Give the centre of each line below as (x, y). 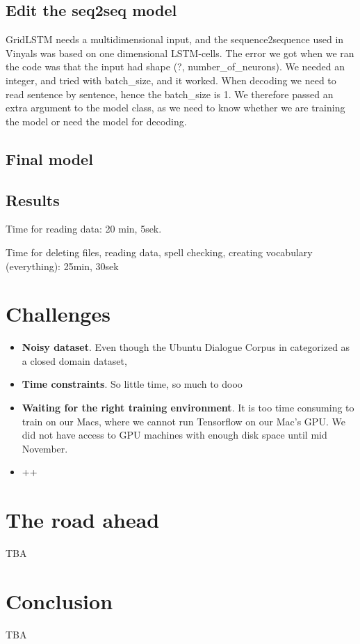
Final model (49, 158)
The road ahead (83, 520)
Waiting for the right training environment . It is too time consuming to (188, 408)
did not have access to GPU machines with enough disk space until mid (174, 435)
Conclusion (59, 600)
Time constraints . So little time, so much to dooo (132, 384)
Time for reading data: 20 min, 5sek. (84, 229)
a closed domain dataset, (74, 360)
